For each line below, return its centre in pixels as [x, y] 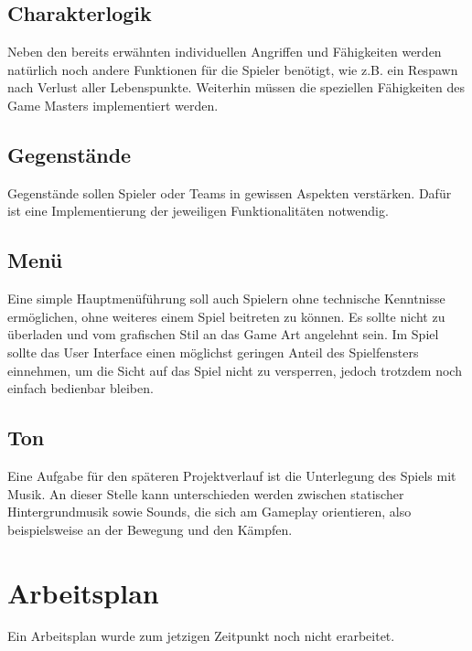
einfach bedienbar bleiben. [80, 388]
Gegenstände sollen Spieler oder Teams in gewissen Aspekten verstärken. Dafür [230, 192]
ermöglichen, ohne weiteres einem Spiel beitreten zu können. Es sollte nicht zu [226, 316]
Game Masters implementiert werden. [113, 105]
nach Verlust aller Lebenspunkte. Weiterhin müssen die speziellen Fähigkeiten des [236, 87]
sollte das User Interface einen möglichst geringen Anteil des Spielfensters [213, 352]
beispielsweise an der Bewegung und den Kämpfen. [150, 529]
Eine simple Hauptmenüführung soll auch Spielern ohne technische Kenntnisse [226, 299]
